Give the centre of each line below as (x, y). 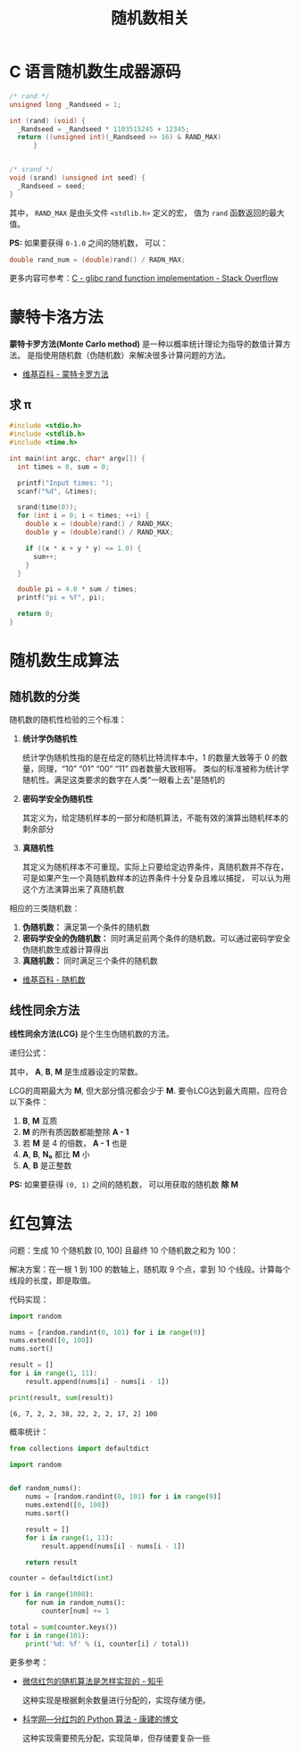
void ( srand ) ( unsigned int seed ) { (77, 178)
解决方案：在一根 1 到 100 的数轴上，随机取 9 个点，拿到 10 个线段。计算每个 (150, 1269)
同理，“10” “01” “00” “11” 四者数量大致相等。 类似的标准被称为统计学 (163, 768)
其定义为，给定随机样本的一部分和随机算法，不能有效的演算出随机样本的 (155, 817)
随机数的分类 (45, 696)
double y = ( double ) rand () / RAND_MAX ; (100, 532)
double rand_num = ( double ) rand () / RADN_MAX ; (97, 260)
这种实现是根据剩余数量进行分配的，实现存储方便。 (116, 1700)
